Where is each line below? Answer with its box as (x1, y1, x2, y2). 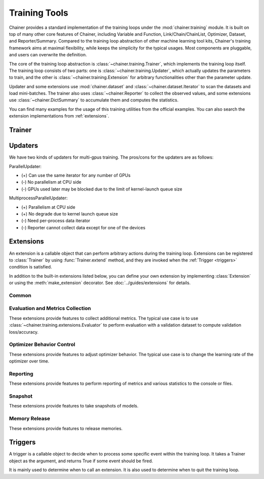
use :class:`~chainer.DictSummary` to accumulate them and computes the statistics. (9, 97, 178, 103)
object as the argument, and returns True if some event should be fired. (9, 458, 154, 464)
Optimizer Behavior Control (9, 341, 75, 348)
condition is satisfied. (9, 264, 52, 270)
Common (9, 292, 32, 299)
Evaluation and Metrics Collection (9, 305, 91, 312)
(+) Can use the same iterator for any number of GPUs (21, 172, 131, 178)
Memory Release (9, 415, 50, 422)
